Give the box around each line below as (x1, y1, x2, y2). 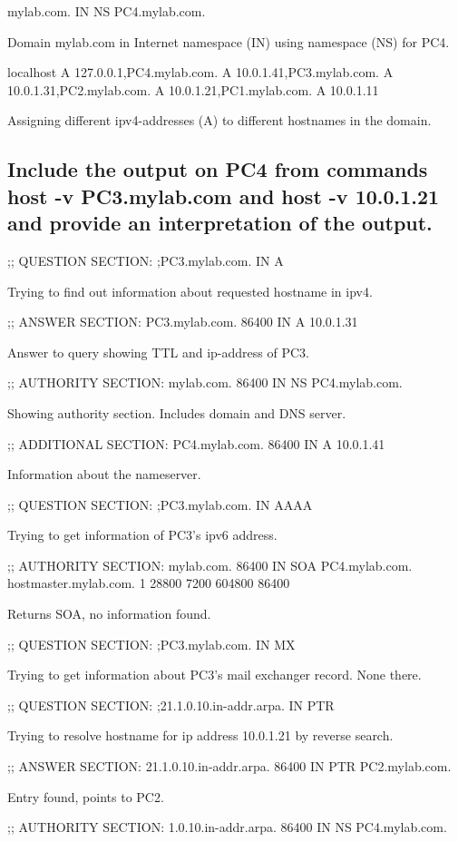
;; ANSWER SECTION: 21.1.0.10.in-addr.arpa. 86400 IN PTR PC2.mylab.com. (7, 757, 452, 776)
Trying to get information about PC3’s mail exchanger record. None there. (7, 665, 422, 684)
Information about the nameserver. (7, 465, 201, 484)
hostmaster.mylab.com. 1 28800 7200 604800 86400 (7, 573, 290, 592)
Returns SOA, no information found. (7, 604, 211, 623)
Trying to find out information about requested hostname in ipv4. (7, 281, 373, 300)
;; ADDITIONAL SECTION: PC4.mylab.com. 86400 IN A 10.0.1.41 (7, 434, 385, 453)
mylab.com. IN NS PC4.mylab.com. (7, 2, 206, 20)
